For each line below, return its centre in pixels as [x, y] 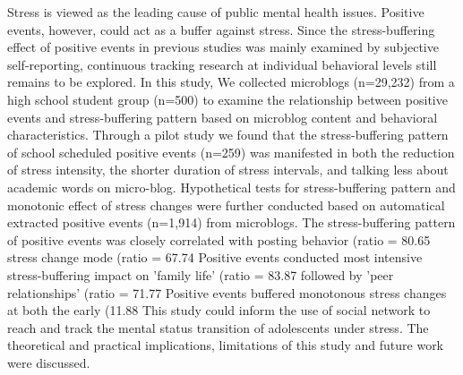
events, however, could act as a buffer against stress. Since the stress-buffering [221, 29]
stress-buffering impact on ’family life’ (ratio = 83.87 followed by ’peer [201, 274]
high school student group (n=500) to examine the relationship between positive [227, 99]
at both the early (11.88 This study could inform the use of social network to [219, 310]
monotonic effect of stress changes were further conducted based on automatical [226, 205]
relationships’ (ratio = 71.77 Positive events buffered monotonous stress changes [227, 292]
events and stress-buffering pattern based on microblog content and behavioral [223, 117]
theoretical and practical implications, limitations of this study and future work [226, 345]
